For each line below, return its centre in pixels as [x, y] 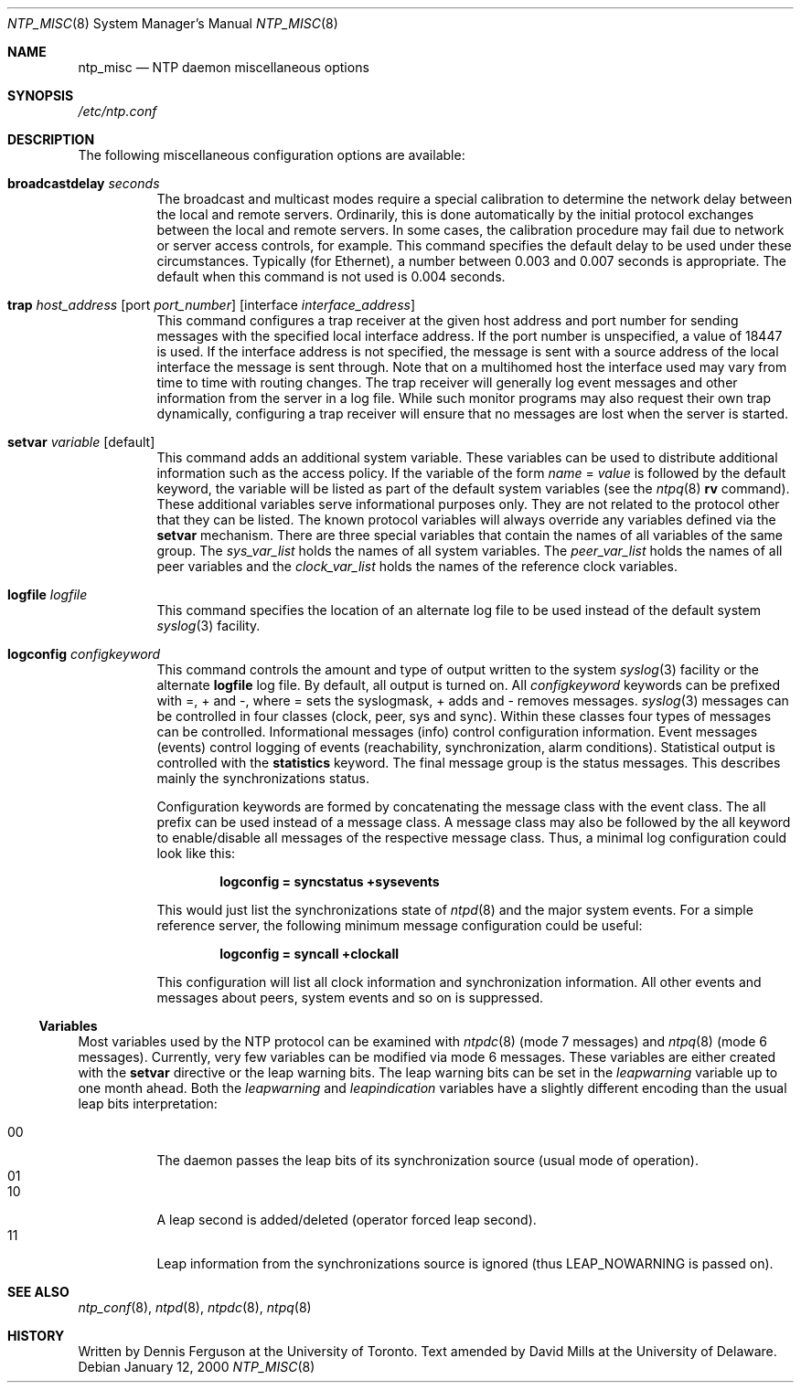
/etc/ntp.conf [117, 111]
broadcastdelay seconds [84, 183]
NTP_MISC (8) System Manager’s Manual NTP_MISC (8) [173, 23]
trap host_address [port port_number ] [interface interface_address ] [212, 305]
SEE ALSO [38, 1292]
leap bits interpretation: [148, 1104]
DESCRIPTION [51, 139]
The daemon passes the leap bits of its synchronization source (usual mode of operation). [427, 1160]
